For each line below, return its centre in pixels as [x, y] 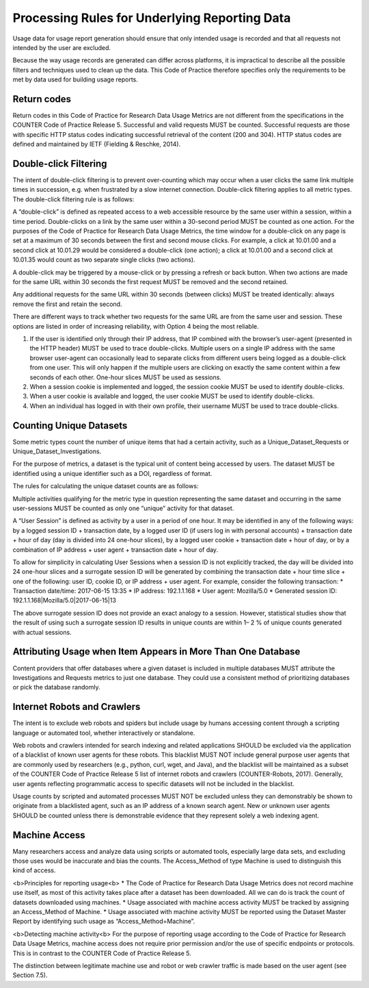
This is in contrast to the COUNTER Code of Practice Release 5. [102, 953]
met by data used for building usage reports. [75, 79]
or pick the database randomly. [56, 687]
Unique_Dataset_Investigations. [57, 451]
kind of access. [34, 870]
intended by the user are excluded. [62, 47]
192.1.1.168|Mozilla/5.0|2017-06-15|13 [64, 600]
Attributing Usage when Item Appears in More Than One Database [156, 651]
